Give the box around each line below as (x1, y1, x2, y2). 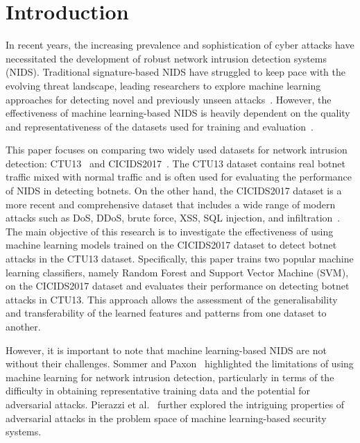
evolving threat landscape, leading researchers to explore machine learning (6, 78, 321, 92)
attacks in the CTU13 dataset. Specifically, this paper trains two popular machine (6, 251, 354, 266)
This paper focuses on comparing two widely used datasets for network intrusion (6, 142, 348, 157)
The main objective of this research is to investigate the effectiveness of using (6, 224, 334, 238)
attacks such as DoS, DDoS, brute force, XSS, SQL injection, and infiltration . (6, 210, 341, 225)
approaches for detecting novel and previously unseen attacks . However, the (6, 92, 332, 106)
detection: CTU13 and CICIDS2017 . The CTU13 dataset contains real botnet (6, 156, 345, 170)
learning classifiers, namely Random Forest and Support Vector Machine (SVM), (6, 265, 349, 279)
